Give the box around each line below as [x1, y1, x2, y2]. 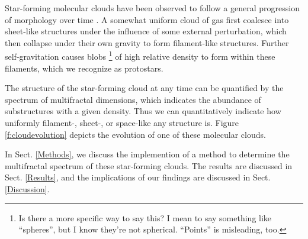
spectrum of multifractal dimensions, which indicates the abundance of [5, 93, 261, 105]
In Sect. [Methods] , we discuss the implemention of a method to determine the [5, 148, 290, 160]
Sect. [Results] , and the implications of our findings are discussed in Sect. [5, 171, 271, 183]
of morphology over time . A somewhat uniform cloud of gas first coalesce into [5, 13, 289, 25]
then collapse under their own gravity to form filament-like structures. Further [5, 36, 289, 49]
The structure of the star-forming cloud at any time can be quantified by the [5, 82, 284, 94]
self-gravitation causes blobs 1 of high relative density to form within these [5, 49, 275, 63]
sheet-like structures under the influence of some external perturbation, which [5, 25, 287, 37]
